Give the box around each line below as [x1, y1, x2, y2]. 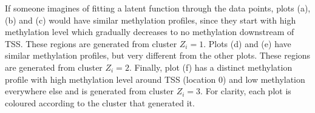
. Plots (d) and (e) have [203, 37, 291, 50]
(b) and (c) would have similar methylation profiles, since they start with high [5, 13, 296, 26]
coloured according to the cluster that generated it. [5, 96, 195, 109]
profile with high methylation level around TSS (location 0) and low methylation [5, 73, 305, 85]
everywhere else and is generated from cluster [5, 85, 174, 97]
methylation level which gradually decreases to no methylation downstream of [5, 25, 294, 38]
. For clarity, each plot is [200, 85, 291, 97]
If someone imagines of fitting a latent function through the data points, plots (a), [5, 2, 311, 14]
